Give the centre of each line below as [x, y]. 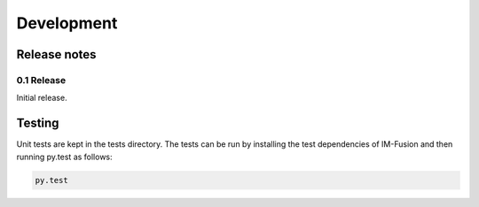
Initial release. [42, 98]
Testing [38, 123]
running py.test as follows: [64, 157]
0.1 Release [41, 80]
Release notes [56, 54]
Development [67, 23]
